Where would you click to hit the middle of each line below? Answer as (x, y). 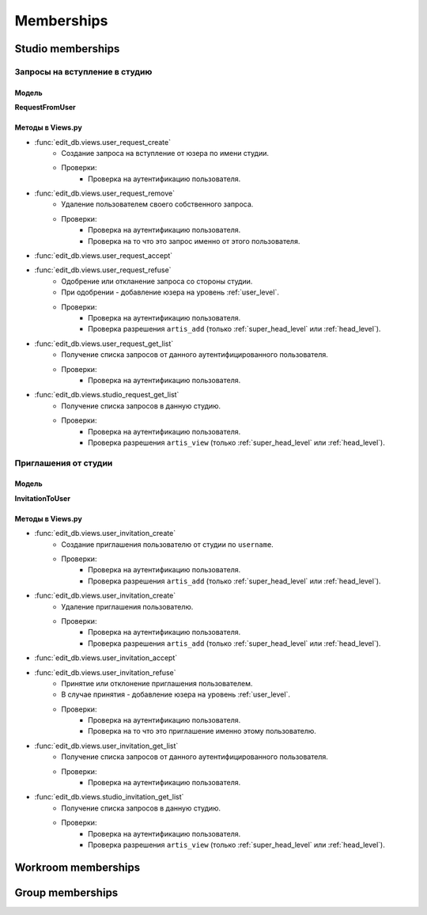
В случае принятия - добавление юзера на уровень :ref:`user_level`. (176, 695)
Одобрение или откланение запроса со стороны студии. (157, 281)
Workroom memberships (77, 867)
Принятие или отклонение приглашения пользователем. (157, 683)
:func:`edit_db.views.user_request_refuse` (103, 270)
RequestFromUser (45, 108)
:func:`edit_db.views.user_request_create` (103, 142)
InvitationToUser (43, 498)
